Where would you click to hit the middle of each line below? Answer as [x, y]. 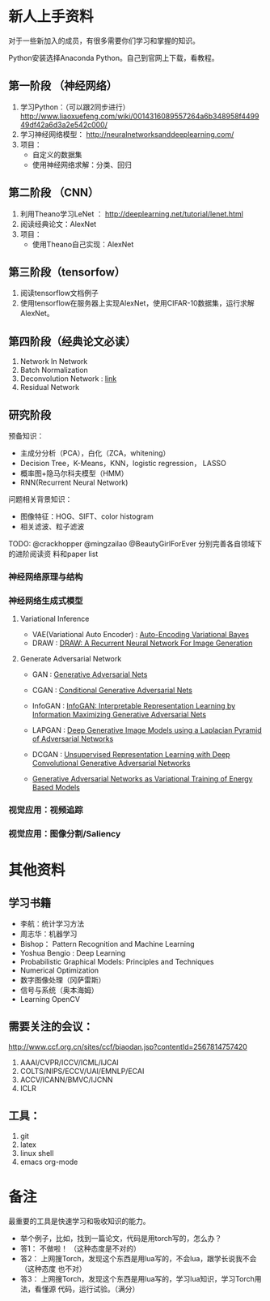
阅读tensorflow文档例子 [59, 293]
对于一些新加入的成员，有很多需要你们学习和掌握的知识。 [104, 41]
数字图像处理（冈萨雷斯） [63, 980]
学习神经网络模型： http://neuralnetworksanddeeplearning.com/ [127, 134]
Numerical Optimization [59, 970]
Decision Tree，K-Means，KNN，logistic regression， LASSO [123, 463]
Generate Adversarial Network [71, 659]
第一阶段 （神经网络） [63, 86]
